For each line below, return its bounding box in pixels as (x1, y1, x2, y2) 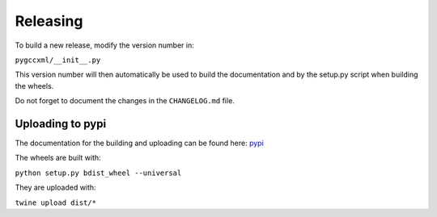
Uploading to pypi (15, 117, 107, 131)
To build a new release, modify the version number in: (15, 40, 194, 50)
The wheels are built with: (15, 153, 101, 163)
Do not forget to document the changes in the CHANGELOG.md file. (15, 96, 235, 106)
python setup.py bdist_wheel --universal (15, 168, 182, 177)
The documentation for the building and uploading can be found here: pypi (15, 138, 265, 148)
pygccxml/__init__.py (15, 55, 101, 65)
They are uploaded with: (15, 182, 96, 193)
